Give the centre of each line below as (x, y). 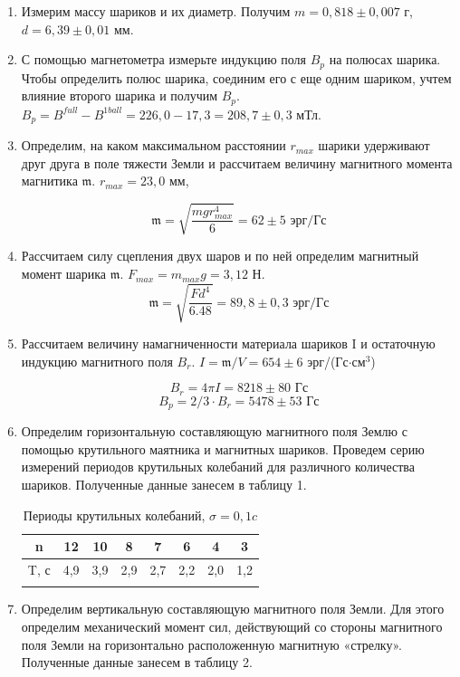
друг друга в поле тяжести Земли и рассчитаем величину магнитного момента (237, 162)
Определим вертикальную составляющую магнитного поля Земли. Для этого (233, 609)
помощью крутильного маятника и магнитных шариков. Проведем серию (223, 448)
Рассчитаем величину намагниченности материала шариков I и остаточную (228, 343)
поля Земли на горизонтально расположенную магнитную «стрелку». (211, 644)
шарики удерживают (374, 145)
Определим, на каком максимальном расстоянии (153, 145)
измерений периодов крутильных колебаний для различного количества (218, 467)
